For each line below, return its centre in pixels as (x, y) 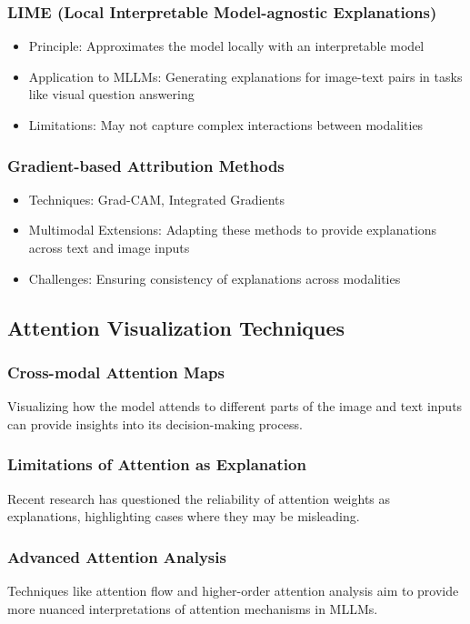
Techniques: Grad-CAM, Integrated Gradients (157, 199)
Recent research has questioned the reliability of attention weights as (199, 498)
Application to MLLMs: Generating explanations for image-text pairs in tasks (245, 76)
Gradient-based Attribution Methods (146, 165)
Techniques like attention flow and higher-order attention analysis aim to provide (233, 590)
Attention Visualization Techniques (176, 327)
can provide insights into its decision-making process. (155, 423)
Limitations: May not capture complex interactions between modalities (226, 125)
